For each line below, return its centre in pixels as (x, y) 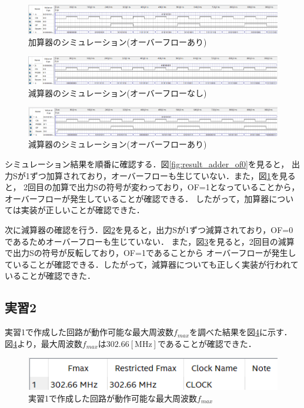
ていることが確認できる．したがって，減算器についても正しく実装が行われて (152, 264)
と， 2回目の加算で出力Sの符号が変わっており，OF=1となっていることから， (152, 187)
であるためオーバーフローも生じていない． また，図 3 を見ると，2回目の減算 (150, 241)
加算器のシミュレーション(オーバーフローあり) (118, 42)
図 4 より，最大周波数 (44, 343)
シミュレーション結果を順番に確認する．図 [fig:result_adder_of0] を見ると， (147, 164)
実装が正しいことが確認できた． (83, 210)
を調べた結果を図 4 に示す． (241, 332)
